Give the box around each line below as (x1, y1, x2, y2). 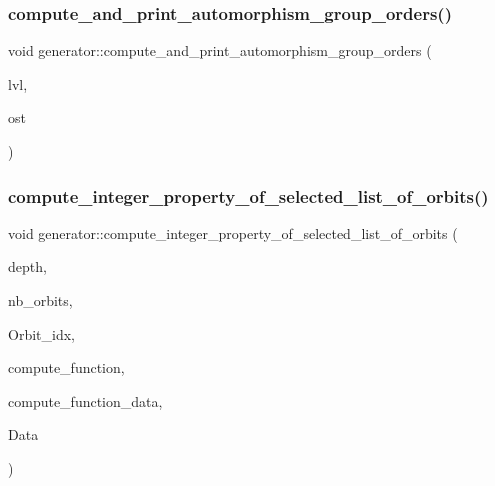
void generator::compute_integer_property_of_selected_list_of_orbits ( (8, 222, 458, 243)
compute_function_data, (8, 390, 163, 411)
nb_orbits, (8, 290, 73, 310)
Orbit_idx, (8, 323, 75, 344)
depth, (8, 256, 47, 277)
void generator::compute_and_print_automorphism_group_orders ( (8, 40, 432, 61)
